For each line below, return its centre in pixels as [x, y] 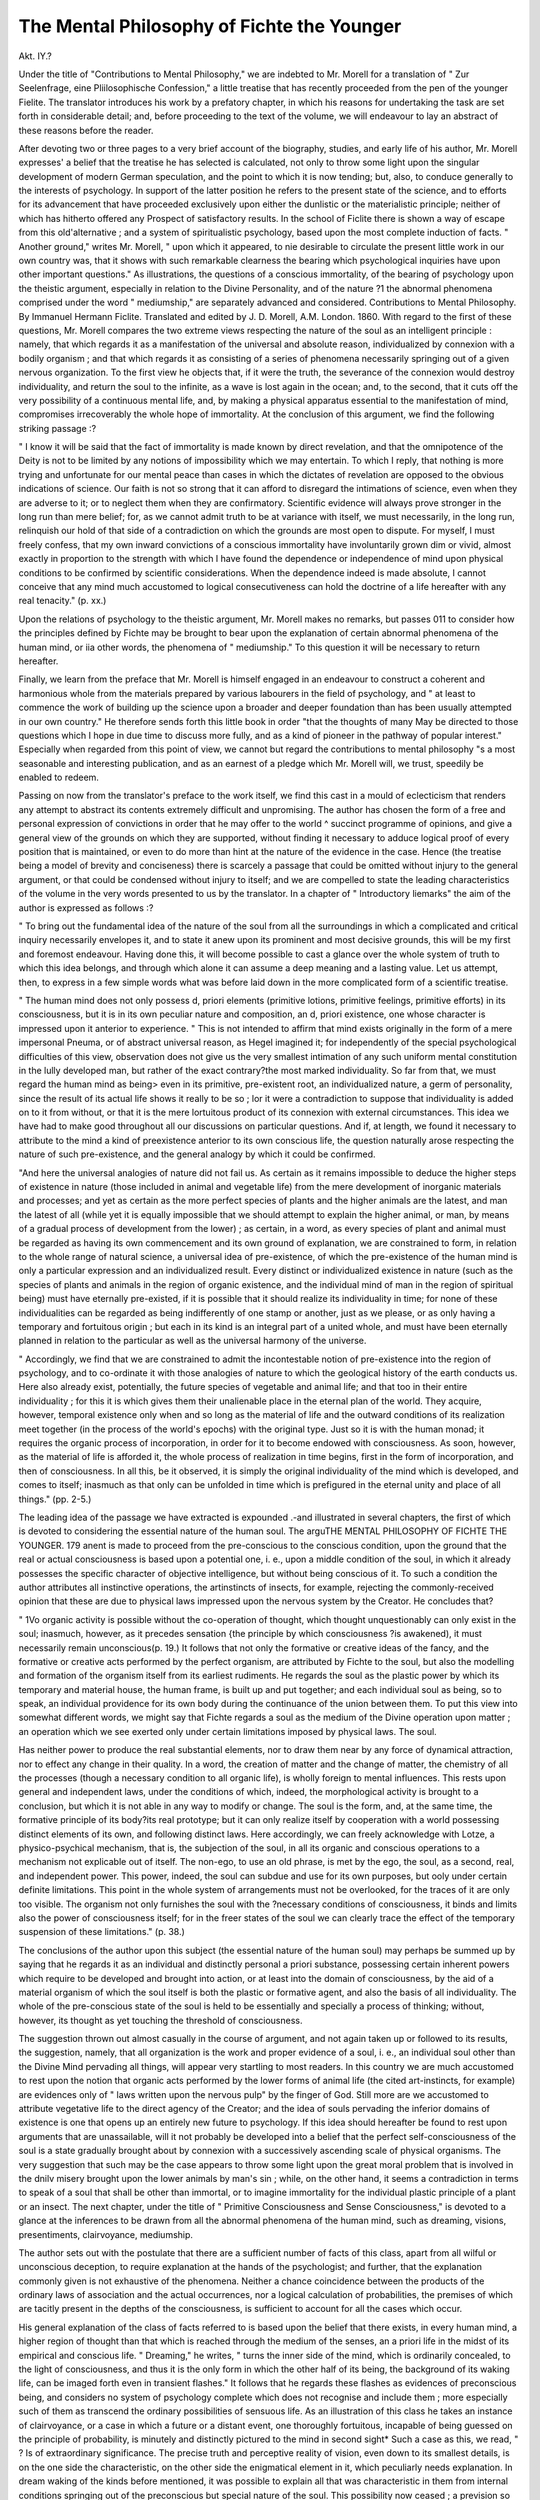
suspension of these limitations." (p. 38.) [101, 1932]
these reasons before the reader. [86, 130]
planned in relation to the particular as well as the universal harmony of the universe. [192, 1341]
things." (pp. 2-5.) [55, 1499]
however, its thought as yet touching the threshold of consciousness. [160, 2020]
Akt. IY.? [35, 56]
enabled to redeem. [59, 777]
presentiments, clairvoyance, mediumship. [106, 2234]
